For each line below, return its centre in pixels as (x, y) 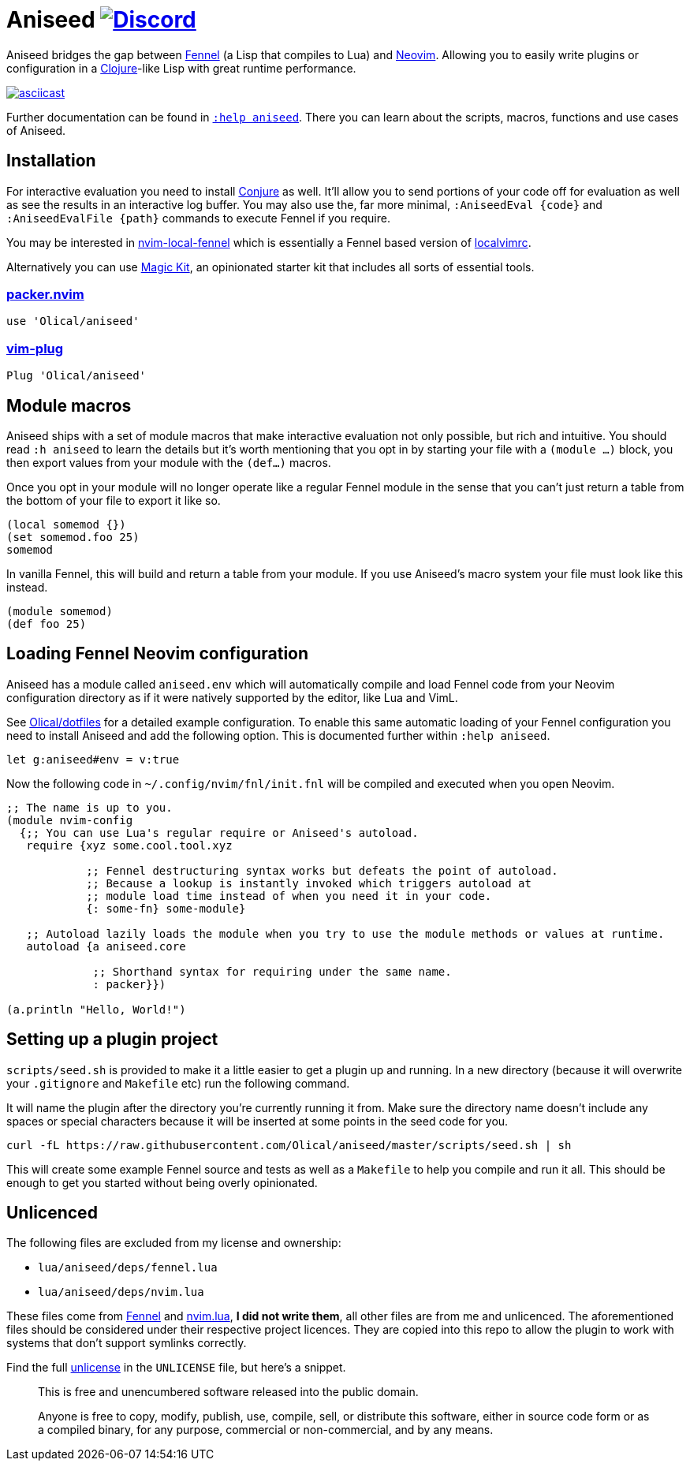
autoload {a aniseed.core (106, 946)
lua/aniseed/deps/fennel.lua (128, 1268)
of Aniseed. (36, 130)
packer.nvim (45, 294)
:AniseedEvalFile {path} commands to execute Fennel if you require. (198, 218)
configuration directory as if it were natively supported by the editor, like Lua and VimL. (232, 697)
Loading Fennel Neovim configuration (158, 654)
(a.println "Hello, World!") (96, 1009)
